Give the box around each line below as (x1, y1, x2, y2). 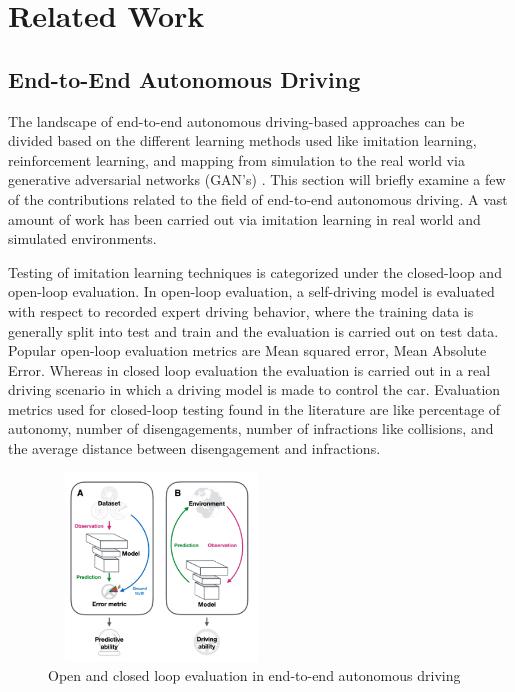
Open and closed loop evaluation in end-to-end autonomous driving (48, 665, 461, 686)
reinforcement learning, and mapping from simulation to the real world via (8, 149, 465, 170)
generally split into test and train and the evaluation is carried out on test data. (8, 320, 499, 341)
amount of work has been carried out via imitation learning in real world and (8, 208, 481, 229)
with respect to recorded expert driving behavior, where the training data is (8, 300, 474, 321)
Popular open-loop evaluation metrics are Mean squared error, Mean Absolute (8, 340, 487, 361)
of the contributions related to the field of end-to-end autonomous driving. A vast (8, 188, 508, 209)
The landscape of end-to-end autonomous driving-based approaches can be (8, 110, 465, 131)
